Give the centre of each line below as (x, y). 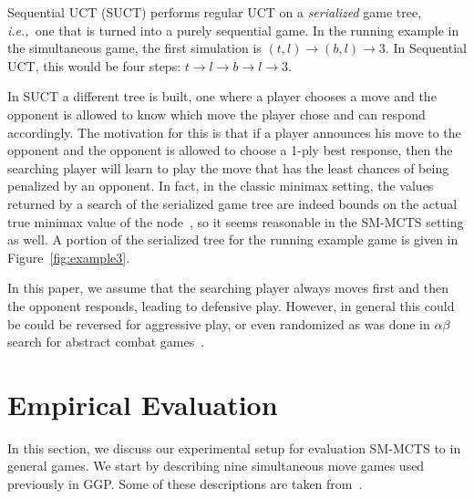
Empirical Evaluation (143, 404)
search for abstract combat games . (106, 342)
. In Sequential (426, 48)
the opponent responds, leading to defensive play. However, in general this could (231, 305)
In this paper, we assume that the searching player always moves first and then (228, 288)
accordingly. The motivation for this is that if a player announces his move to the (234, 132)
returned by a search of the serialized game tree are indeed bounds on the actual (232, 203)
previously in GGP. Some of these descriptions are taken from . (185, 483)
